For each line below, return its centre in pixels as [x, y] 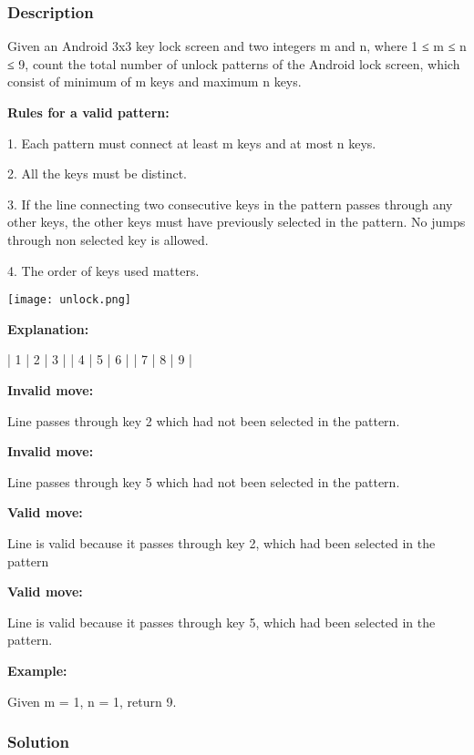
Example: [37, 670]
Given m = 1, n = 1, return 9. [92, 701]
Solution [38, 742]
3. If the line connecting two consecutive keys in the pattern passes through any [230, 204]
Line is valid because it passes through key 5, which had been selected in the [222, 622]
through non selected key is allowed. [108, 239]
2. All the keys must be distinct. [97, 173]
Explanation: [48, 328]
